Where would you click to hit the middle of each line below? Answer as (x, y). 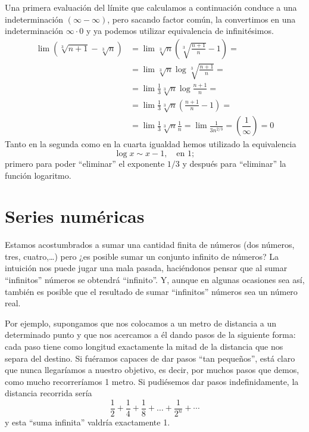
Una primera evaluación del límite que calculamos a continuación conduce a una (151, 7)
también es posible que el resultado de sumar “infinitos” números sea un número (151, 291)
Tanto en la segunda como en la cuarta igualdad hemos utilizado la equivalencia (151, 144)
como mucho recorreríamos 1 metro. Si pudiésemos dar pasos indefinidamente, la (152, 381)
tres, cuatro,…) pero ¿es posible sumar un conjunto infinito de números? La (142, 256)
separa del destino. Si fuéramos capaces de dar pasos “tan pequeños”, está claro (150, 358)
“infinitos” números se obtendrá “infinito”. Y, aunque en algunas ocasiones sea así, (155, 280)
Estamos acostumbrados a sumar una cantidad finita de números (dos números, (150, 245)
